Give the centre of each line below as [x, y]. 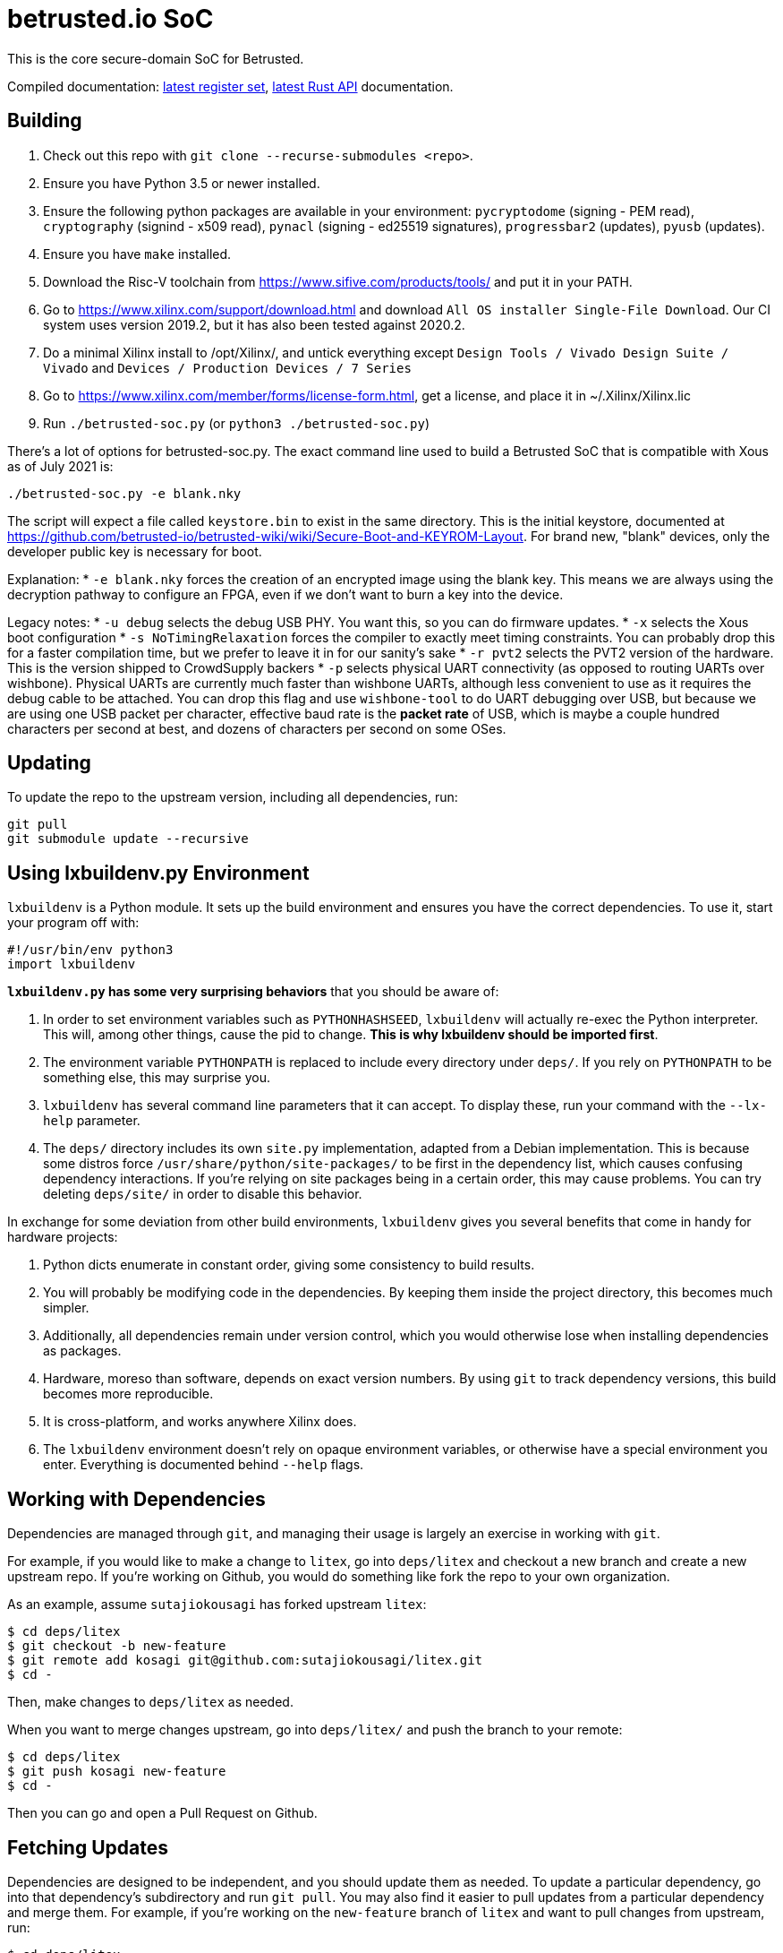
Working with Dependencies [136, 1499]
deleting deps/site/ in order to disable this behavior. [203, 1194]
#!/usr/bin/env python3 [90, 950]
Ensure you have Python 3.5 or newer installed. [182, 183]
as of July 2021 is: [60, 466]
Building [45, 121]
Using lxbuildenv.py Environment [158, 873]
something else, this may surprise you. [157, 1078]
